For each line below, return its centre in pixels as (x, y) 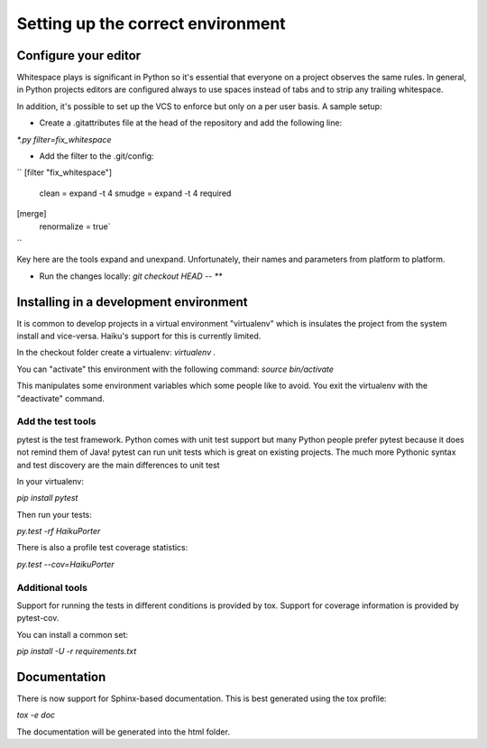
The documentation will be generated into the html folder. (123, 732)
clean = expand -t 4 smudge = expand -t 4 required (135, 193)
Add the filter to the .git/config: (96, 156)
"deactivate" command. (61, 398)
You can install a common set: (73, 634)
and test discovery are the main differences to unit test (118, 465)
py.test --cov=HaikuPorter (65, 564)
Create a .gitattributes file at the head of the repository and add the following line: (191, 123)
